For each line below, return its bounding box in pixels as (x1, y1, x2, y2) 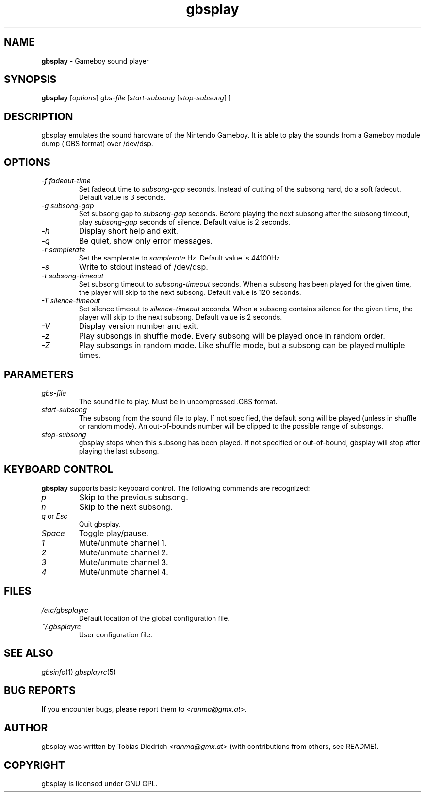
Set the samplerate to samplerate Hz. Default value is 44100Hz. (79, 254, 282, 262)
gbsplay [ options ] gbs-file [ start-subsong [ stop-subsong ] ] (41, 94, 231, 102)
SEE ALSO (4, 647, 53, 660)
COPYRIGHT (4, 759, 65, 771)
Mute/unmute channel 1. (79, 537, 167, 548)
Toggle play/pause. (79, 528, 148, 538)
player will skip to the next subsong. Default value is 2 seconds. (79, 313, 282, 322)
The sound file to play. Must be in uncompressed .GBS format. (79, 397, 278, 406)
